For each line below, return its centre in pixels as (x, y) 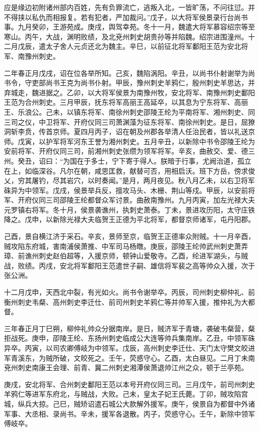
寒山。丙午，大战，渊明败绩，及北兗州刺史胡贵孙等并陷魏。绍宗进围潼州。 (126, 36)
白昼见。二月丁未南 (223, 357)
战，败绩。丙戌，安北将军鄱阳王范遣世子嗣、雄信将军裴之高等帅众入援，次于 (129, 265)
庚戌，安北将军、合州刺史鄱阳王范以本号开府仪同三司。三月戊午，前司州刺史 (129, 384)
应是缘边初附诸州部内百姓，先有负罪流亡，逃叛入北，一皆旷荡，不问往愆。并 (129, 7)
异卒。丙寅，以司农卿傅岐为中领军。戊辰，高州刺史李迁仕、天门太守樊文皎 (126, 348)
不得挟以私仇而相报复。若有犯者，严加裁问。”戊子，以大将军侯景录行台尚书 (126, 17)
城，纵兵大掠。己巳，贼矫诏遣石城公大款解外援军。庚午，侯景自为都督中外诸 (129, 403)
